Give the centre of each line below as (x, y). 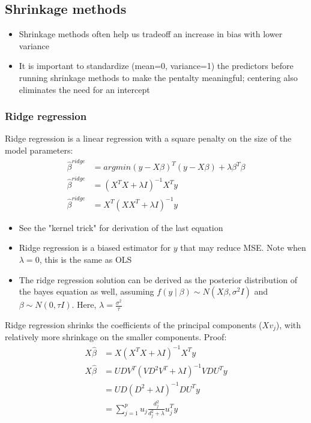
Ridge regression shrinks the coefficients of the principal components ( (134, 325)
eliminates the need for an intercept (84, 89)
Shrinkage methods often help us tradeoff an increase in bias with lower (151, 34)
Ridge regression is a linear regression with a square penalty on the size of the (148, 138)
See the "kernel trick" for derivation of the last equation (121, 227)
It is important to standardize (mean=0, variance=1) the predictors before (156, 66)
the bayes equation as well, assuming (86, 291)
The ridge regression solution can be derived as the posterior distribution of (158, 279)
